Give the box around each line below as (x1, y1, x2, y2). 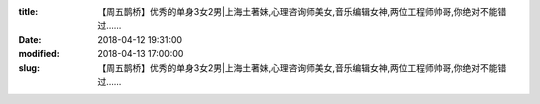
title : (18, 6, 39, 17)
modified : (18, 48, 60, 60)
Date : (18, 33, 42, 45)
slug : (18, 61, 40, 74)
